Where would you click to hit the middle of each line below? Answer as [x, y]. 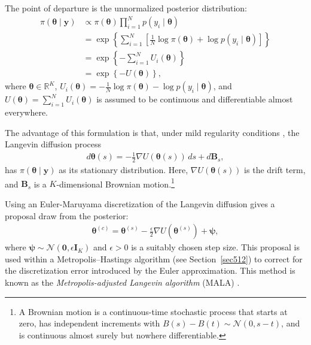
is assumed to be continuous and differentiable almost [195, 99]
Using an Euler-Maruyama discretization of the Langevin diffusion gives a [140, 204]
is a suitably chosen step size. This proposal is [215, 247]
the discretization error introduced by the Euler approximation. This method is [150, 270]
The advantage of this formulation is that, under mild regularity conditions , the [152, 132]
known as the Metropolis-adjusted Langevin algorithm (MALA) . [122, 282]
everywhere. [27, 112]
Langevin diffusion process [53, 144]
